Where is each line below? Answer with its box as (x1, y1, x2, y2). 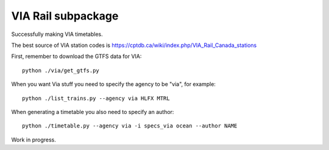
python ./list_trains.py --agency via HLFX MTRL (22, 95, 170, 102)
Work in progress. (11, 136, 56, 143)
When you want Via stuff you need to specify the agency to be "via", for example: (11, 80, 216, 88)
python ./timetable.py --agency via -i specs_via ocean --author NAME (22, 123, 238, 129)
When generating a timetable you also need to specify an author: (11, 108, 174, 115)
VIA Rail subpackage (11, 9, 119, 23)
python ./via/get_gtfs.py (22, 67, 100, 74)
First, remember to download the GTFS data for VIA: (11, 52, 142, 60)
